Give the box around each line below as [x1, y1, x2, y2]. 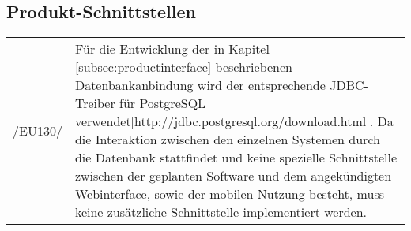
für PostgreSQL [119, 94, 206, 113]
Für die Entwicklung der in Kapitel [74, 39, 270, 58]
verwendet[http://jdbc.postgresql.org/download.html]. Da [74, 112, 394, 131]
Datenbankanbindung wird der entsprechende [74, 76, 326, 95]
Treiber [74, 94, 115, 113]
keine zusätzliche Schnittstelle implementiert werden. [74, 203, 368, 222]
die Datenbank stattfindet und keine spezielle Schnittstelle [74, 148, 398, 167]
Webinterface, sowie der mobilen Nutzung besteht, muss [74, 184, 384, 203]
